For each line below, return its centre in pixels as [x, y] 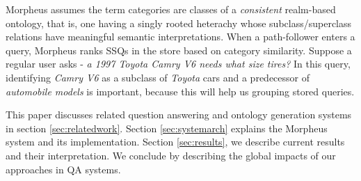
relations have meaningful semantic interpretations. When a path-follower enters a [180, 37]
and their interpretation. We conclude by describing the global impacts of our [171, 155]
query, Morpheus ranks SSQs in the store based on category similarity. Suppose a [179, 50]
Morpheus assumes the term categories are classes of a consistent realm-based [171, 9]
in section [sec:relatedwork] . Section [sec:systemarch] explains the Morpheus [167, 128]
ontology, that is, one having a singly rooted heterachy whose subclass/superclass [179, 23]
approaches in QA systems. [63, 169]
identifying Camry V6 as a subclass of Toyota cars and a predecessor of [158, 77]
